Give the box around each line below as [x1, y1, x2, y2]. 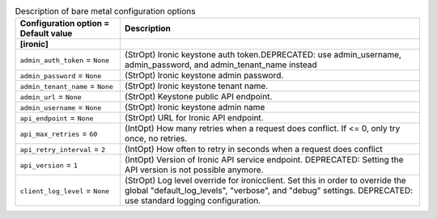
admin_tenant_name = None [19, 81, 113, 92]
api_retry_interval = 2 [19, 144, 106, 155]
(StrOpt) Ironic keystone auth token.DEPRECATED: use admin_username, [124, 49, 402, 61]
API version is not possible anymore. [124, 164, 264, 175]
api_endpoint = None [19, 112, 94, 124]
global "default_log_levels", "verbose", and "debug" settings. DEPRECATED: [124, 185, 414, 196]
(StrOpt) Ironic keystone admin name [124, 102, 265, 113]
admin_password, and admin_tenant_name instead [124, 59, 317, 70]
